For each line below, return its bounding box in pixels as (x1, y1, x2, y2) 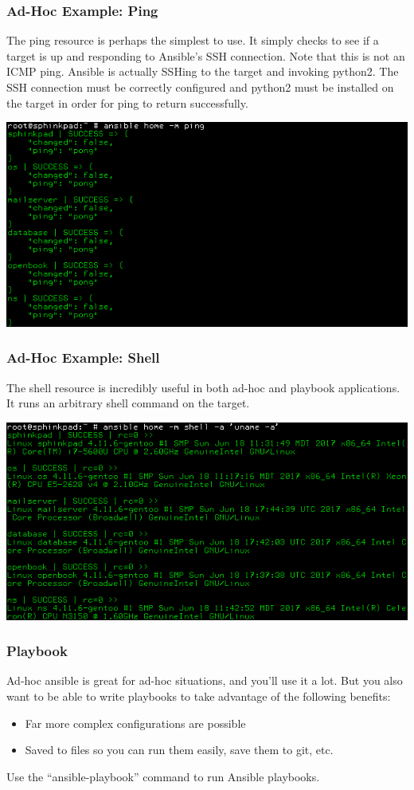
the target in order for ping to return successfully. (6, 94, 248, 111)
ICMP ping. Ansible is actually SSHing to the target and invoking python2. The (6, 63, 399, 80)
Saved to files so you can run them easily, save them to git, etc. (25, 741, 334, 758)
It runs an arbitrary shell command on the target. (6, 395, 250, 411)
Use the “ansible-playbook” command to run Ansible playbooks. (6, 768, 320, 784)
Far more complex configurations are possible (25, 714, 246, 731)
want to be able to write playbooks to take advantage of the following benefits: (6, 687, 391, 704)
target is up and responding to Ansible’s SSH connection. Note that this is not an (6, 47, 405, 64)
